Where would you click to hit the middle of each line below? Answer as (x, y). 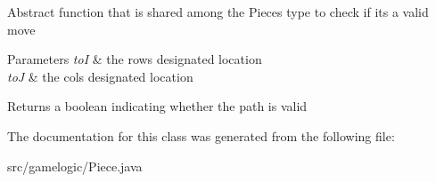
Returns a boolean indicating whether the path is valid (157, 106)
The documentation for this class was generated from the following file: (201, 135)
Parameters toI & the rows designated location (135, 59)
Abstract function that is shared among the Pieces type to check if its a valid (218, 12)
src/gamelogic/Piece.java (75, 166)
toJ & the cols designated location (100, 76)
